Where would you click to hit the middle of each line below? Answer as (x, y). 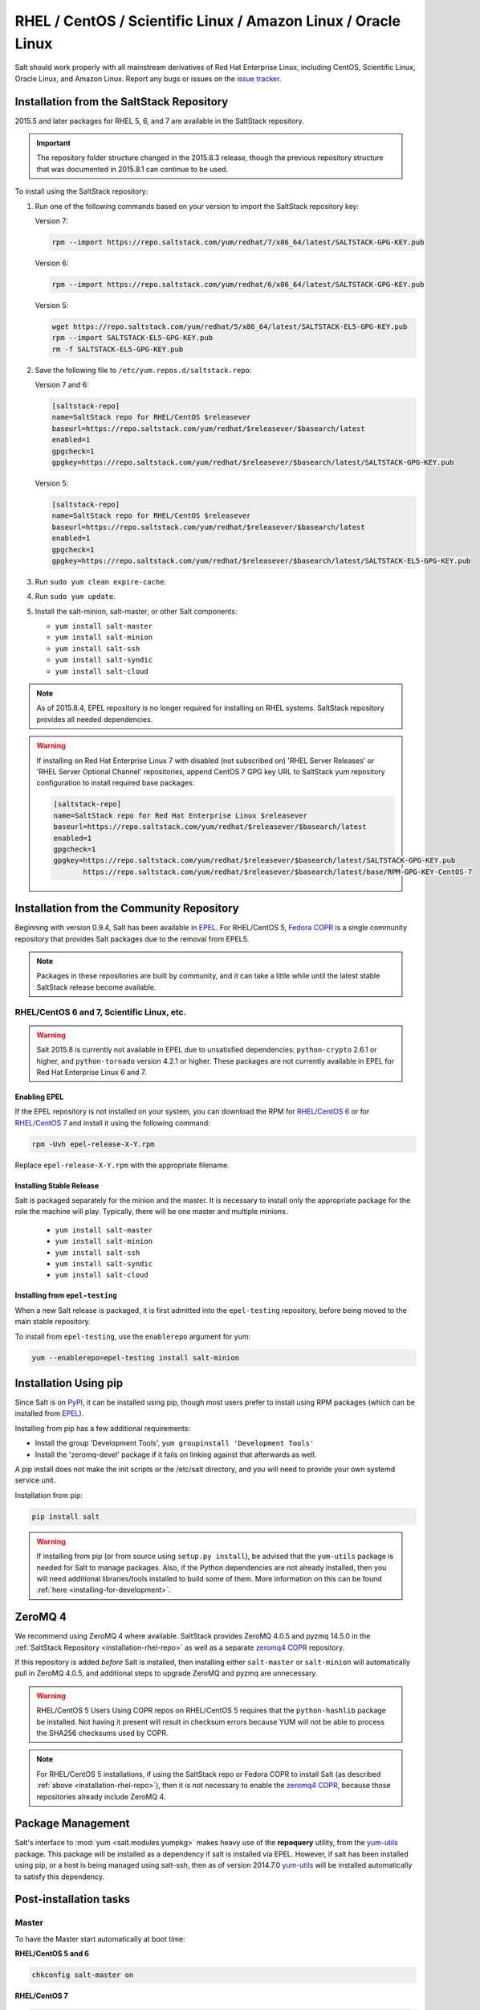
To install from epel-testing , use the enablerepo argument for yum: (133, 1336)
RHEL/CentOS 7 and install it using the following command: (112, 1122)
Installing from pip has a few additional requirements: (102, 1428)
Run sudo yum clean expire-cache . (101, 581)
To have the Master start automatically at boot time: (100, 1938)
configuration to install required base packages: (116, 783)
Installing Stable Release (57, 1185)
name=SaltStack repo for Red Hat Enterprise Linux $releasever (181, 815)
